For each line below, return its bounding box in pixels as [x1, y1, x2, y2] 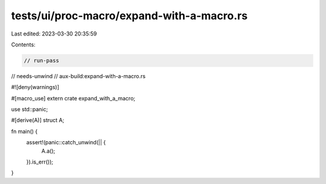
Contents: [11, 41, 36, 48]
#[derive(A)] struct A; [11, 117, 65, 124]
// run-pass [24, 57, 60, 64]
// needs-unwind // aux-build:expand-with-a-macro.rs [11, 72, 146, 79]
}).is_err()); [26, 158, 54, 165]
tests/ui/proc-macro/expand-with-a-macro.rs [11, 9, 248, 22]
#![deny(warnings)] [11, 84, 60, 91]
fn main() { [11, 127, 38, 135]
